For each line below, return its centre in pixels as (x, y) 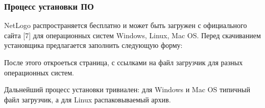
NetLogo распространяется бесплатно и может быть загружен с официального (126, 25)
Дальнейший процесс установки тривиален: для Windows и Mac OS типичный (127, 89)
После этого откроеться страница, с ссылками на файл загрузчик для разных (124, 62)
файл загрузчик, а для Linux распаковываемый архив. (88, 99)
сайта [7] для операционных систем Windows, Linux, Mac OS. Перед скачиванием (132, 35)
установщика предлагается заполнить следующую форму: (93, 45)
